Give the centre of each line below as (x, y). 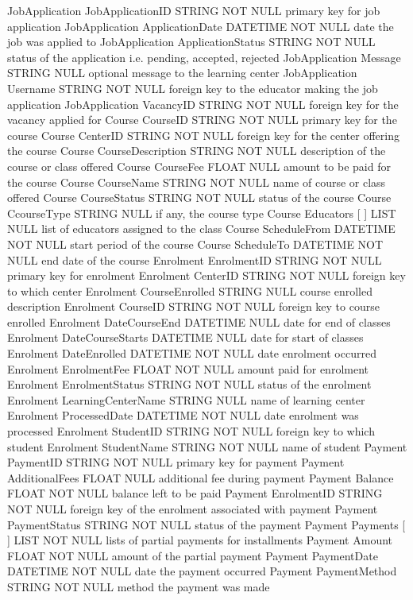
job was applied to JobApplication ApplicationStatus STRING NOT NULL (191, 42)
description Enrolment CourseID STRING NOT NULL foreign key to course (193, 306)
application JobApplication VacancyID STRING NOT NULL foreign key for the (203, 104)
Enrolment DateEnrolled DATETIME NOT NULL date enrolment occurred (192, 353)
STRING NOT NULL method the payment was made (139, 586)
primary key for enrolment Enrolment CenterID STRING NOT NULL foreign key (206, 275)
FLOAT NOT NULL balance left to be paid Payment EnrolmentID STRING (195, 493)
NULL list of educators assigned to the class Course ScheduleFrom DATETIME (201, 228)
